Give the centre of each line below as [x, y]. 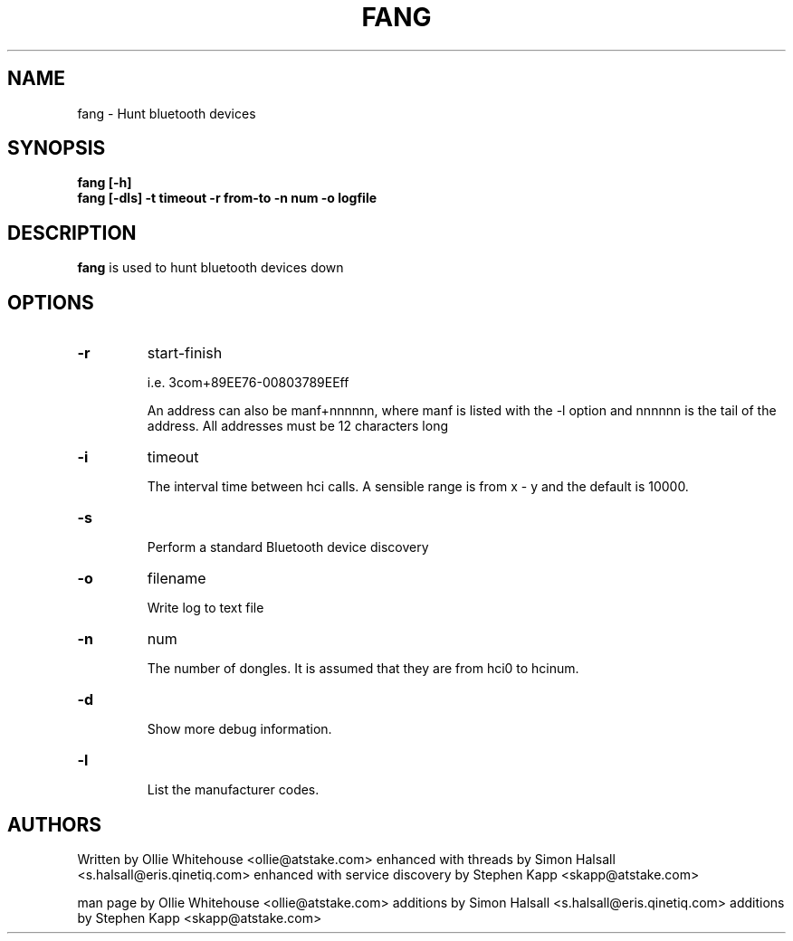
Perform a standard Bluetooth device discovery [288, 547]
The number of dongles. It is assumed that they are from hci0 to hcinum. [363, 669]
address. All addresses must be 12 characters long [298, 426]
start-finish [185, 353]
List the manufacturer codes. [233, 790]
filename [177, 579]
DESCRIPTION [72, 233]
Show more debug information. [239, 729]
